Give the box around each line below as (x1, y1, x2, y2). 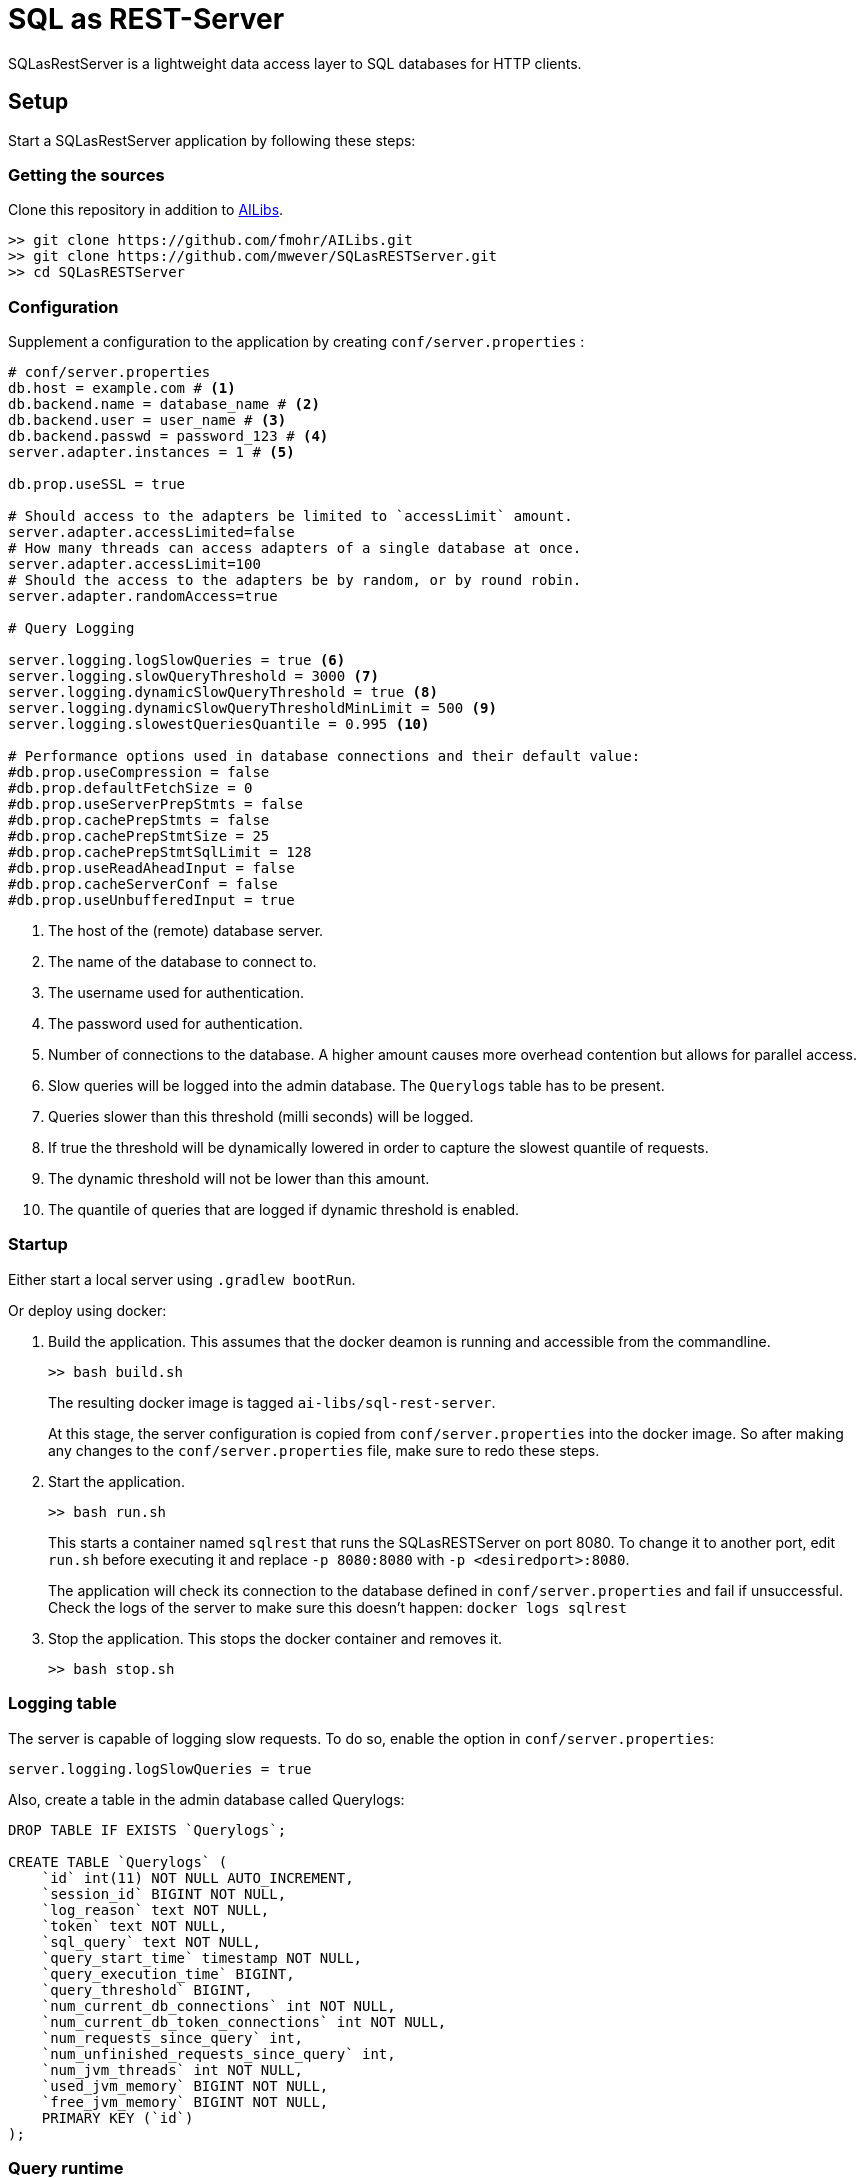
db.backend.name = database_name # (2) (8, 396, 320, 413)
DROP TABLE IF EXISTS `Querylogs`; (8, 1821, 287, 1838)
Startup (8, 1234, 68, 1255)
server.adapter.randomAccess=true (8, 588, 278, 605)
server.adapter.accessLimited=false (8, 524, 295, 541)
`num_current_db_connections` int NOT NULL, (41, 1997, 396, 2014)
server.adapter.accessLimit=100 (8, 556, 261, 573)
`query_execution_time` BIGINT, (41, 1965, 295, 1982)
